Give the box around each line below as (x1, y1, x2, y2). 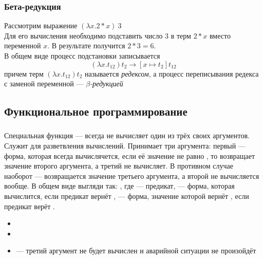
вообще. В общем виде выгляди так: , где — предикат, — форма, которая (4, 180, 235, 191)
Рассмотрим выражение (4, 20, 78, 31)
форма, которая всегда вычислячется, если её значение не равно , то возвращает (4, 150, 255, 161)
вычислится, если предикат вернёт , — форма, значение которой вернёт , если (4, 191, 249, 201)
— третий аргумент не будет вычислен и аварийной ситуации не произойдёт (16, 245, 256, 256)
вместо (209, 30, 231, 41)
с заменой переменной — (4, 78, 84, 89)
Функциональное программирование (4, 103, 187, 119)
